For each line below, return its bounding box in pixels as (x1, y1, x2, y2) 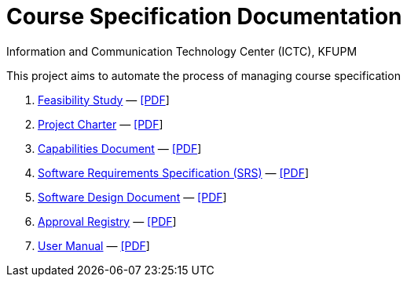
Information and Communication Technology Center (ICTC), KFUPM (6, 44, 357, 58)
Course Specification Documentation (6, 3, 402, 30)
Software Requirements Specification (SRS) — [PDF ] (38, 165, 310, 180)
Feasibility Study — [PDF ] (38, 93, 170, 107)
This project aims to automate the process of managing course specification (6, 68, 401, 82)
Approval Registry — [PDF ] (38, 214, 177, 228)
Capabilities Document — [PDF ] (38, 141, 202, 155)
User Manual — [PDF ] (38, 238, 150, 252)
